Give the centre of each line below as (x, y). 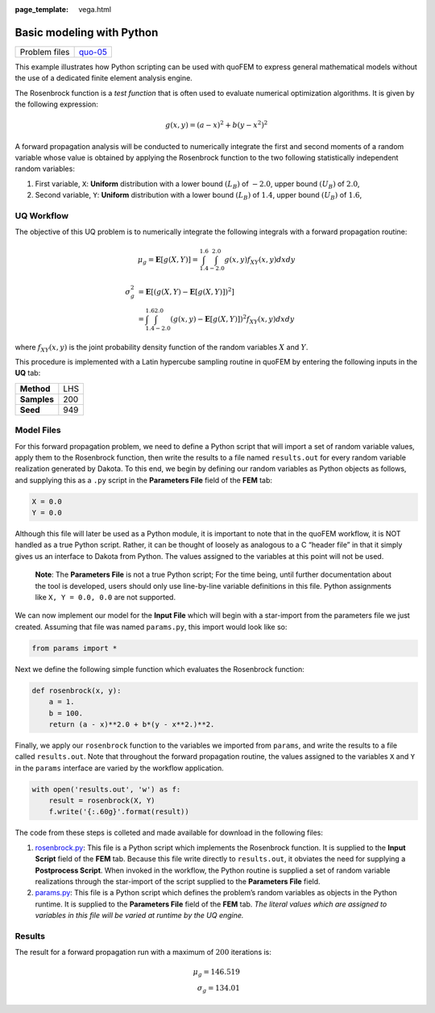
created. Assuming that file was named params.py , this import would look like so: (151, 627)
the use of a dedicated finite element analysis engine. (104, 78)
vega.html (95, 9)
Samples (37, 399)
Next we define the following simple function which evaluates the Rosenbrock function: (160, 669)
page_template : (41, 9)
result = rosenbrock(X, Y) (102, 801)
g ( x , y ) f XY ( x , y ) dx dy (260, 261)
